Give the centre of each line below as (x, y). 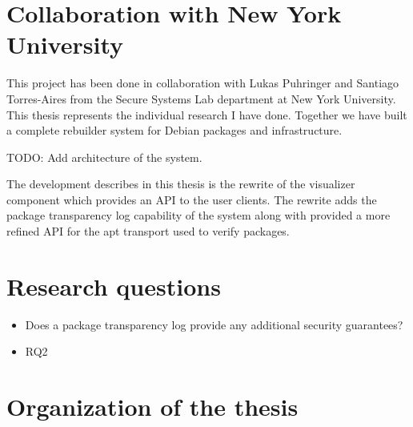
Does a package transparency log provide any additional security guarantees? (214, 324)
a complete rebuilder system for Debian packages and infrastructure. (174, 130)
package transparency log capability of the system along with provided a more (198, 215)
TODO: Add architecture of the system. (104, 157)
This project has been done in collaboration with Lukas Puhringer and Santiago (203, 83)
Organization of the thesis (152, 407)
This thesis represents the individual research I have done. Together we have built (207, 114)
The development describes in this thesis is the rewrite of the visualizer (181, 184)
